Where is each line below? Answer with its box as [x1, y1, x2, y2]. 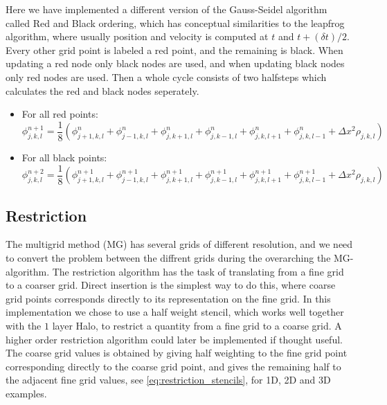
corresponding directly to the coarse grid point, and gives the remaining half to [6, 359, 341, 373]
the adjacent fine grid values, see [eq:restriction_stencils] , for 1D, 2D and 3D [6, 372, 331, 387]
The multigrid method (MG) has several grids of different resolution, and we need [6, 237, 353, 251]
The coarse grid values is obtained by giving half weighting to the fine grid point [6, 345, 348, 360]
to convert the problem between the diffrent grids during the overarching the [6, 251, 331, 265]
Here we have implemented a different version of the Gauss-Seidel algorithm [6, 2, 327, 16]
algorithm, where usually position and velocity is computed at [6, 29, 269, 44]
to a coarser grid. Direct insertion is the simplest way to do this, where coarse [6, 278, 336, 292]
